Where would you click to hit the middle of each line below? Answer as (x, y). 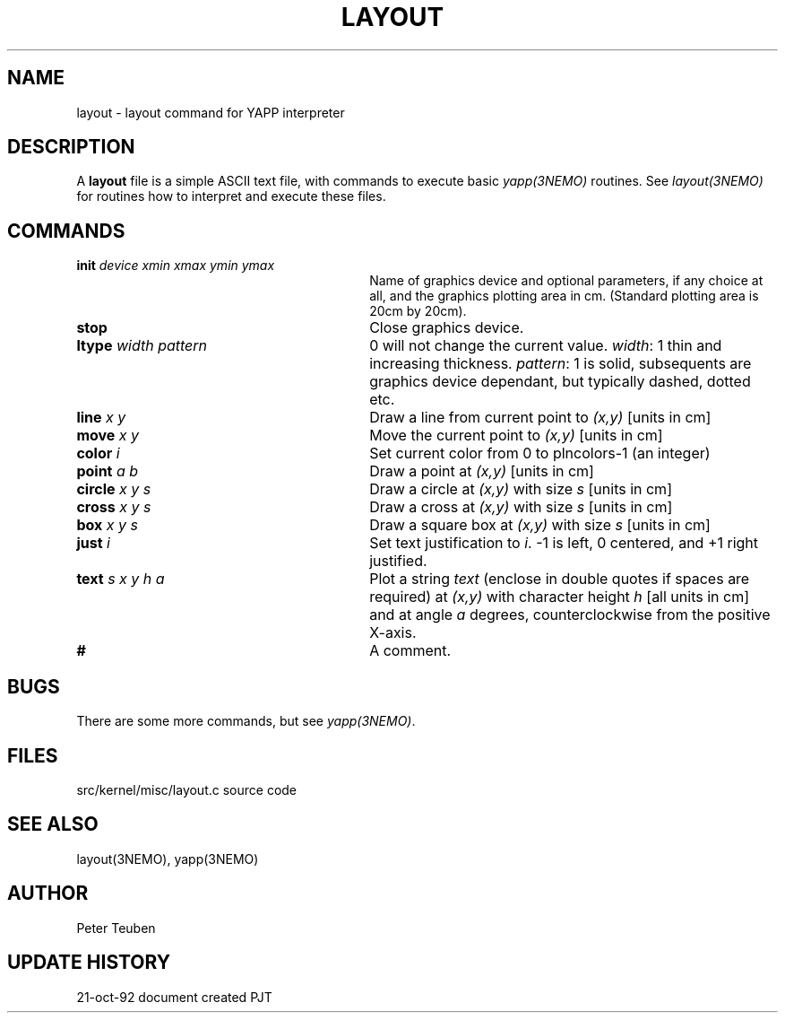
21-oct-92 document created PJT (174, 997)
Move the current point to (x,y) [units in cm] (516, 436)
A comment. (410, 651)
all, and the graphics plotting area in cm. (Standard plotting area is (564, 296)
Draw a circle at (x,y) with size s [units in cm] (521, 489)
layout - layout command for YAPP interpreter (211, 112)
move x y (108, 436)
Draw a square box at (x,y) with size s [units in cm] (540, 525)
